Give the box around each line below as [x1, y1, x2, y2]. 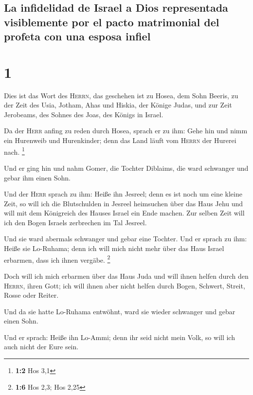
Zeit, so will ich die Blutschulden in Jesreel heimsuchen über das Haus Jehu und [4, 198, 243, 208]
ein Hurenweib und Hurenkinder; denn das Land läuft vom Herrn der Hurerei [4, 135, 236, 145]
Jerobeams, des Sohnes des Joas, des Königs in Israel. [4, 109, 163, 119]
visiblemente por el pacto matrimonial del [4, 14, 219, 29]
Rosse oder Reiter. [4, 290, 59, 300]
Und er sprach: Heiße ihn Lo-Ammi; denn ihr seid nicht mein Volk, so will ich [4, 332, 235, 342]
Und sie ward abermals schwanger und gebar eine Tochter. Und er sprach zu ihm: [4, 233, 247, 244]
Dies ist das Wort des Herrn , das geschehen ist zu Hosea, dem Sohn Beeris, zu [4, 90, 238, 100]
